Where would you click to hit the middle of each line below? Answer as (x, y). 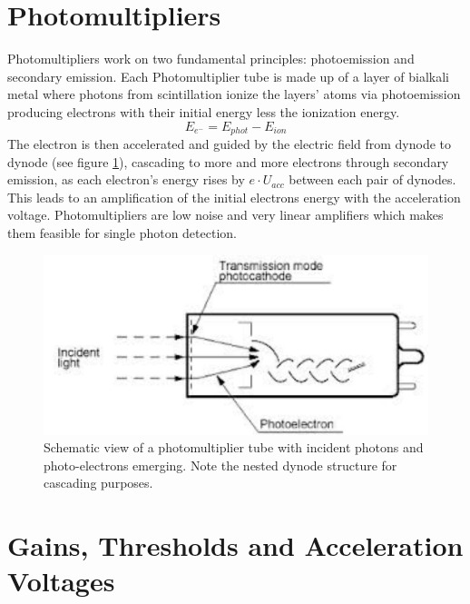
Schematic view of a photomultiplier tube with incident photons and (234, 447)
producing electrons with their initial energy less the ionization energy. (204, 111)
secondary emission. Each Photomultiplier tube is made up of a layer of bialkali (228, 76)
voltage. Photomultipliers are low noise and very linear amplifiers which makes (225, 215)
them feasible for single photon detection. (122, 232)
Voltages (61, 581)
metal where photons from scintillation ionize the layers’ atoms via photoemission (234, 94)
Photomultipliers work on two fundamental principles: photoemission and (211, 59)
